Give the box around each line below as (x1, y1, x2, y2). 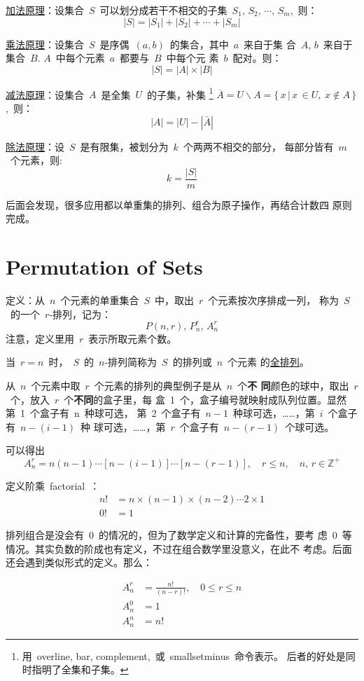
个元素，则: (10, 153, 62, 167)
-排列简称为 (104, 355, 157, 369)
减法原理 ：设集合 (6, 87, 84, 102)
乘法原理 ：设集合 (6, 36, 84, 51)
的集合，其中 (169, 36, 229, 51)
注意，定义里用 (6, 331, 74, 345)
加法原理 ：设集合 (6, 3, 84, 17)
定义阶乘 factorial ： (6, 478, 100, 493)
